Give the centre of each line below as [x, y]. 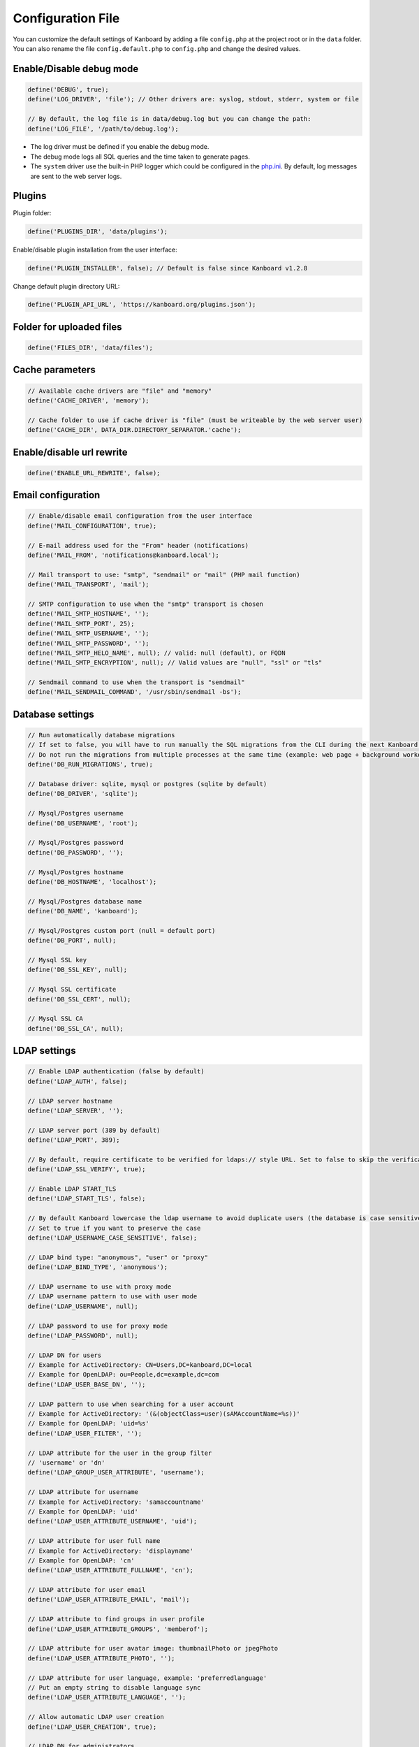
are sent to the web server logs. [76, 176]
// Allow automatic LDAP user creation [96, 1717]
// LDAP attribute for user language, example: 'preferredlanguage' [147, 1678]
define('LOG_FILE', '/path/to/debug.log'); [103, 129]
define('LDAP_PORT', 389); [74, 1140]
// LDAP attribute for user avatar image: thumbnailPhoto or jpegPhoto [153, 1648]
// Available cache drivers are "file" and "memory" [120, 391]
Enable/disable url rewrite [70, 452]
